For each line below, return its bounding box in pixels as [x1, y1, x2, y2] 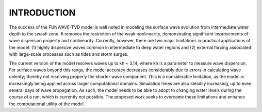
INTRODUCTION [9, 7, 76, 18]
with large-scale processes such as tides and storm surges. [9, 51, 129, 57]
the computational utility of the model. [9, 101, 85, 107]
